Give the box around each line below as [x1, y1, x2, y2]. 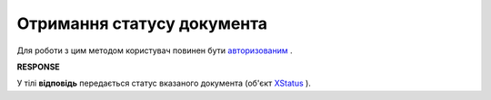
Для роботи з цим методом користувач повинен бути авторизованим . [16, 45, 293, 56]
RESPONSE [16, 61, 61, 72]
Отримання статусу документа [16, 14, 268, 33]
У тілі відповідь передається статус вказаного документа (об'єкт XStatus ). [16, 77, 311, 89]
